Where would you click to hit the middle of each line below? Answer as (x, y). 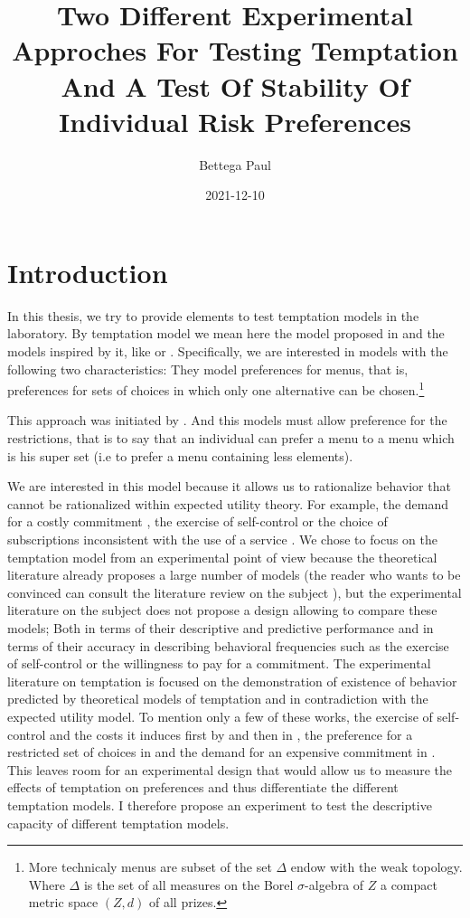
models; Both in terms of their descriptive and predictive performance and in (221, 627)
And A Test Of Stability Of (235, 85)
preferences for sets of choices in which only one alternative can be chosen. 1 (216, 388)
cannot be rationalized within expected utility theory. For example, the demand (228, 503)
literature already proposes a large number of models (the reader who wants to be (234, 575)
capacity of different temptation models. (118, 823)
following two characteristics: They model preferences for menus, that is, (208, 369)
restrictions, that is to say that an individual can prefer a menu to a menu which (231, 438)
